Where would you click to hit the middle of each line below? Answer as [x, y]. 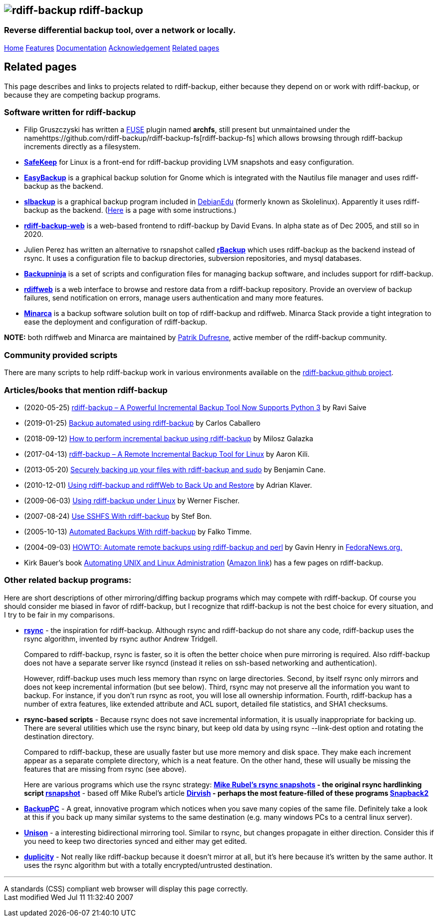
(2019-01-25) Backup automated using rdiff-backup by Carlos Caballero [142, 423]
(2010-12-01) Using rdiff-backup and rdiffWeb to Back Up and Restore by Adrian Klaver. [168, 485]
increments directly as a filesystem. [82, 147]
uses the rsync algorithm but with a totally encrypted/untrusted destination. [148, 865]
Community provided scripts [61, 355]
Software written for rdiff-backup [70, 112]
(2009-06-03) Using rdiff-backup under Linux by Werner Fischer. [132, 500]
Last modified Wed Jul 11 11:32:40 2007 [69, 897]
